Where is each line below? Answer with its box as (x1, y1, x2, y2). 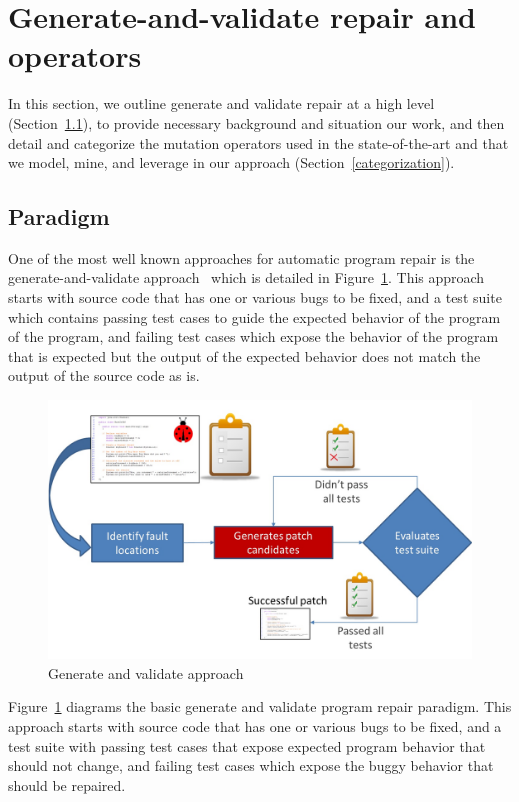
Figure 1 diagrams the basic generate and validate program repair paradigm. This (8, 696, 512, 717)
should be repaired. (8, 774, 126, 795)
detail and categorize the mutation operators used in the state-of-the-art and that (8, 132, 509, 153)
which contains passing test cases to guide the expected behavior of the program (8, 306, 501, 327)
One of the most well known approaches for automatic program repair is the (8, 247, 475, 268)
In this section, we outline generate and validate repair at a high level (8, 93, 435, 114)
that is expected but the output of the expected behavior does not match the (8, 345, 481, 366)
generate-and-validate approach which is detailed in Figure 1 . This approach (8, 267, 485, 288)
